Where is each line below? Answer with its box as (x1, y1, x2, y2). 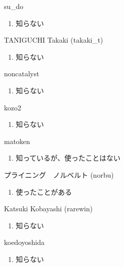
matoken (4, 136, 30, 146)
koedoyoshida (4, 237, 44, 247)
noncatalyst (4, 68, 39, 79)
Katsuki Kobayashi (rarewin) (4, 203, 93, 214)
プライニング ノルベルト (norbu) (4, 169, 114, 180)
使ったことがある (15, 186, 72, 197)
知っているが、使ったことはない (15, 153, 120, 163)
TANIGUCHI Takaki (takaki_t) (4, 35, 103, 45)
